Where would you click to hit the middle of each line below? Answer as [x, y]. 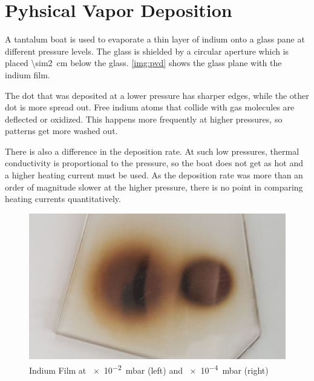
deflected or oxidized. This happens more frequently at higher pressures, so [144, 119]
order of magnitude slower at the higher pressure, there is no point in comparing [154, 187]
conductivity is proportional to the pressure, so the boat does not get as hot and [154, 163]
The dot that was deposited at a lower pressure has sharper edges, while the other [157, 95]
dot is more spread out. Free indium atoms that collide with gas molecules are [150, 107]
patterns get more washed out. [61, 131]
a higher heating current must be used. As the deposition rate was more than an [154, 175]
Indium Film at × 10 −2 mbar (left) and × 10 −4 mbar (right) [149, 369]
